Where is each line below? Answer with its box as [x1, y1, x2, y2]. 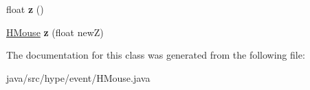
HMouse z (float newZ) [6, 25, 104, 39]
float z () [6, 2, 44, 16]
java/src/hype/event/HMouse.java [6, 70, 151, 85]
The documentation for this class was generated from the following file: [6, 48, 305, 62]
